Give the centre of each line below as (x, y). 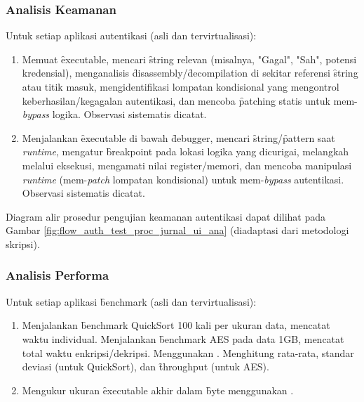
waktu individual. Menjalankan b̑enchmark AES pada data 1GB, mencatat (183, 338)
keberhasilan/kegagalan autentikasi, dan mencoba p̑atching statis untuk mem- (190, 100)
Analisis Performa (58, 275)
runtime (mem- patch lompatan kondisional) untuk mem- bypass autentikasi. (183, 179)
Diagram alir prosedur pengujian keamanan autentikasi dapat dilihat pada (166, 216)
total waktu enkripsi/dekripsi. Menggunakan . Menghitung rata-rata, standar (188, 352)
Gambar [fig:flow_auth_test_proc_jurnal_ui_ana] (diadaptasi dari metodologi (177, 230)
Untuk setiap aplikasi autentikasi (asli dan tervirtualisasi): (131, 35)
